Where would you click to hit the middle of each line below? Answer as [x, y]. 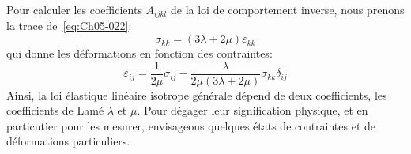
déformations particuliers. [68, 141]
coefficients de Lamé [55, 110]
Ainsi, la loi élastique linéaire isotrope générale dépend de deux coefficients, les [197, 94]
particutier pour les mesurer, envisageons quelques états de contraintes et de [191, 125]
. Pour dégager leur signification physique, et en [253, 110]
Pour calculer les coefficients [74, 9]
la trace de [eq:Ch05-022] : [69, 26]
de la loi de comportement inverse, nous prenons [287, 9]
